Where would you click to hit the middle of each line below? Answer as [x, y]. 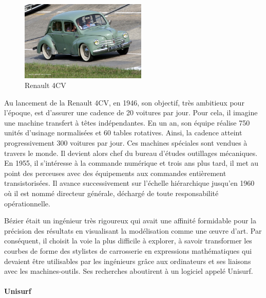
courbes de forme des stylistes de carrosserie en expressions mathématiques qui [128, 251]
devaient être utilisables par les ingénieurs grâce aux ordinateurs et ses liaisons [128, 261]
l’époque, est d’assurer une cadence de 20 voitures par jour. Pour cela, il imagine [131, 112]
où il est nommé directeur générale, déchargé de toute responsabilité [111, 193]
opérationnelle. [27, 203]
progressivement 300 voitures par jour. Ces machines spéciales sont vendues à [126, 143]
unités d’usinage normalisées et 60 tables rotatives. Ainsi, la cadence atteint [123, 133]
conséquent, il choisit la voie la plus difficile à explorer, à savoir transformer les [128, 241]
